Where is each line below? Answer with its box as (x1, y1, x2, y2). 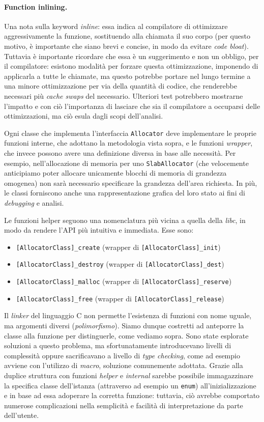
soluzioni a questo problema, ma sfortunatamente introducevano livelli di (4, 340, 231, 351)
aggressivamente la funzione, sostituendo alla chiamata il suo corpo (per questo (4, 31, 250, 41)
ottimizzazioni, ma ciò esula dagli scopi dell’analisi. (4, 110, 163, 121)
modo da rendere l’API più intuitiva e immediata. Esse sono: (4, 224, 194, 235)
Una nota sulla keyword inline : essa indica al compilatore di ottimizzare (4, 20, 228, 31)
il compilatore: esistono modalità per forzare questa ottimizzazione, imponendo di (4, 61, 258, 71)
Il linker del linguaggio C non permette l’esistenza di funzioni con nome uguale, (4, 310, 252, 321)
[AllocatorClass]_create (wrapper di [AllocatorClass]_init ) (16, 241, 221, 252)
